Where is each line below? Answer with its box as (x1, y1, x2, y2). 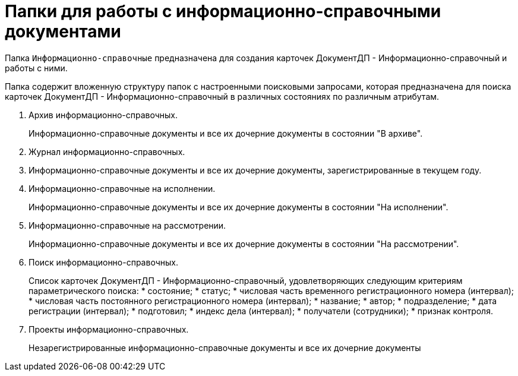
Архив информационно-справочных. (29, 109, 178, 120)
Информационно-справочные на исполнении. (29, 183, 216, 194)
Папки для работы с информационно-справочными (5, 1, 441, 21)
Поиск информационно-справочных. (29, 257, 178, 267)
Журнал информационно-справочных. (29, 146, 185, 157)
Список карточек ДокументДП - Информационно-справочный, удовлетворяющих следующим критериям (29, 275, 463, 286)
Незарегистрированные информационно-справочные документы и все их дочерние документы (29, 342, 421, 353)
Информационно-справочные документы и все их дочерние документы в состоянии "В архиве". (29, 128, 423, 138)
